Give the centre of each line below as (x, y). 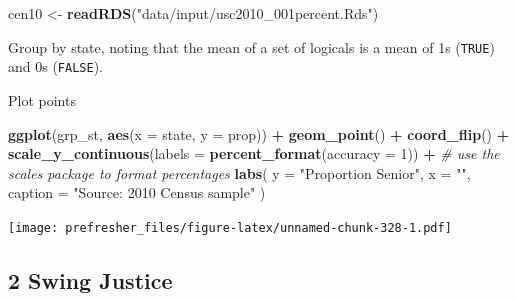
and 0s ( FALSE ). (55, 66)
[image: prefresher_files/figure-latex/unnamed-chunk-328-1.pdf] (230, 227)
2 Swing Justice (90, 279)
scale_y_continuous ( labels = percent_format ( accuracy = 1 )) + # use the (254, 153)
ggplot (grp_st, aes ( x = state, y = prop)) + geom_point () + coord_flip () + (259, 133)
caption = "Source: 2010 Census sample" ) (137, 192)
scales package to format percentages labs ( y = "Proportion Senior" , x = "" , (239, 172)
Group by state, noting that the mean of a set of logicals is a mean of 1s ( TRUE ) (251, 46)
